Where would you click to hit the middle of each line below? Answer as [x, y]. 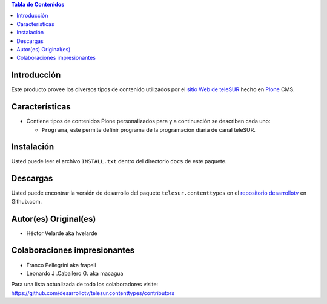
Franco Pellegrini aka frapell [61, 265]
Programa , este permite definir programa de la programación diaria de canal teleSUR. [148, 129]
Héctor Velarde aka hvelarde [62, 233]
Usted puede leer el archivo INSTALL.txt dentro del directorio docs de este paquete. [119, 161]
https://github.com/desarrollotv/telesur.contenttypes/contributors [93, 293]
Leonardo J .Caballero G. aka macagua [75, 273]
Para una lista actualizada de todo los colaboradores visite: [85, 285]
